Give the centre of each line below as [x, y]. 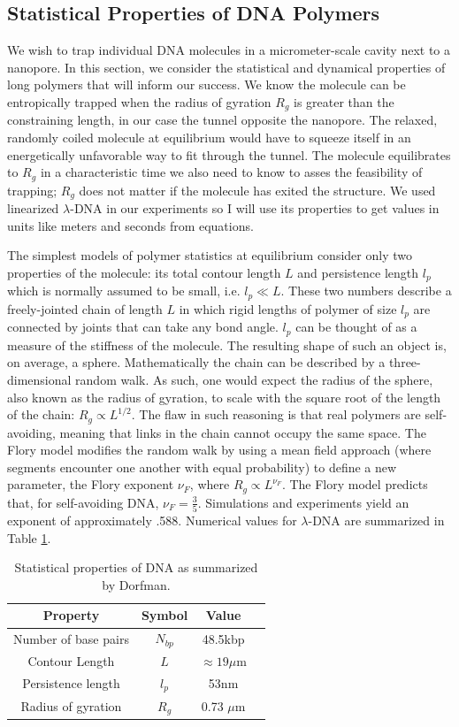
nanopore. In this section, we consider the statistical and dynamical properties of [226, 67]
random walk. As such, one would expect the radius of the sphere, [254, 379]
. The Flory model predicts [355, 484]
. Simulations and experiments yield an [303, 502]
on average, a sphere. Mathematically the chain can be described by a [196, 362]
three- [405, 362]
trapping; [32, 190]
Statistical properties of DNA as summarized [136, 567]
